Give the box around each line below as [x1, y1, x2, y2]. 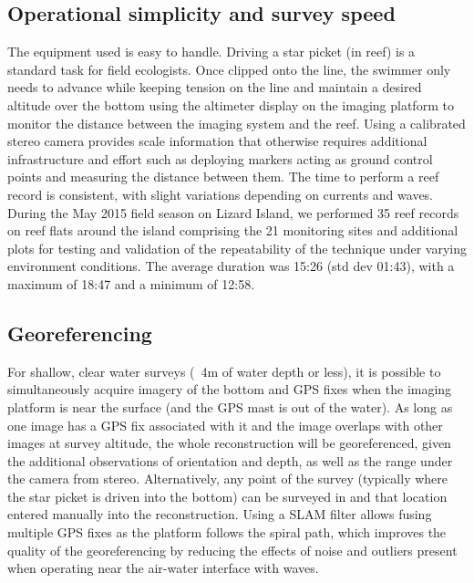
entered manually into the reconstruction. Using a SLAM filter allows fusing [7, 505, 432, 524]
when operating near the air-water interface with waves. [7, 558, 319, 578]
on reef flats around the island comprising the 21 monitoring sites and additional [7, 221, 459, 240]
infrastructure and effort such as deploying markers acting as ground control [7, 149, 433, 168]
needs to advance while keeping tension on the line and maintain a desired [7, 78, 422, 97]
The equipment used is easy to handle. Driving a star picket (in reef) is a [7, 42, 416, 61]
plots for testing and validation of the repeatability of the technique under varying [7, 238, 467, 257]
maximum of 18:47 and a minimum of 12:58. [7, 274, 255, 293]
